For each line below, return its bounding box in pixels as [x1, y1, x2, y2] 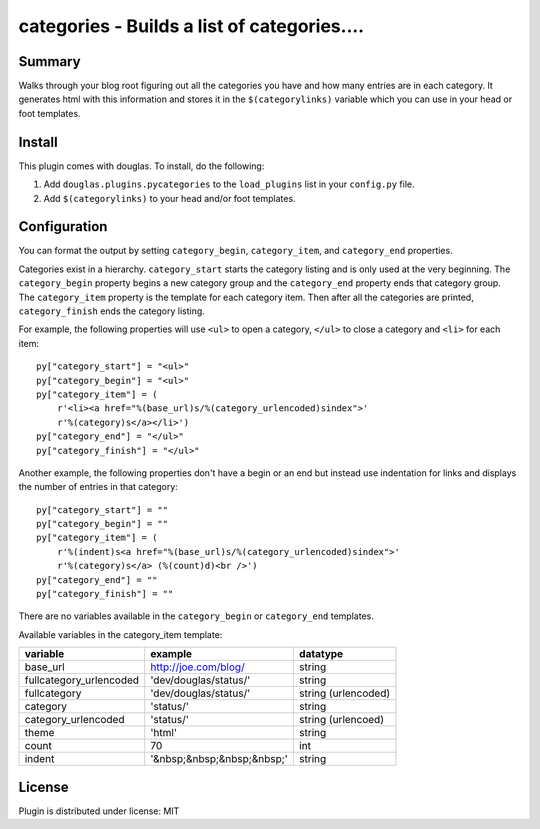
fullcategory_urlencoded [24, 673, 140, 687]
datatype [298, 647, 344, 661]
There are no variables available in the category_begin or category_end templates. [18, 610, 374, 622]
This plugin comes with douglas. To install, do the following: [18, 160, 265, 172]
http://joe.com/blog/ [150, 660, 245, 674]
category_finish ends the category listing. [18, 305, 205, 317]
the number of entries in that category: [18, 481, 179, 493]
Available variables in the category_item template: [18, 628, 223, 640]
